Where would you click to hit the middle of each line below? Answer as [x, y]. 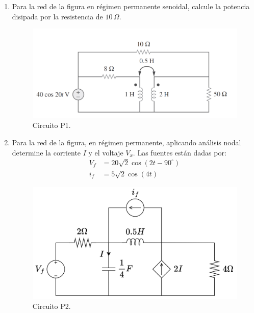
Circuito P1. [52, 125]
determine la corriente [46, 152]
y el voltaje [106, 152]
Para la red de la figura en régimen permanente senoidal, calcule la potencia [131, 6]
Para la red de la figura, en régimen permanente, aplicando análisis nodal [126, 142]
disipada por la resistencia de [57, 16]
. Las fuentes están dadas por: [180, 152]
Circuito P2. [52, 306]
